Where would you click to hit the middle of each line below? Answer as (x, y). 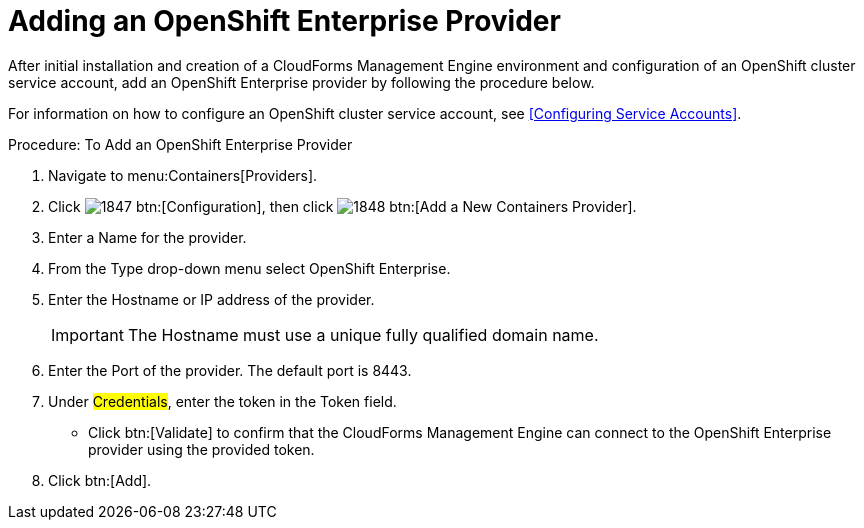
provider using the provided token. (201, 449)
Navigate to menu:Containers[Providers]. (183, 175)
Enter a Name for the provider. (147, 237)
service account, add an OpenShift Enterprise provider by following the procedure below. (301, 82)
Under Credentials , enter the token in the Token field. (222, 401)
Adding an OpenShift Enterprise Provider (284, 21)
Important (87, 334)
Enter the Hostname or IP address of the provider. (211, 299)
